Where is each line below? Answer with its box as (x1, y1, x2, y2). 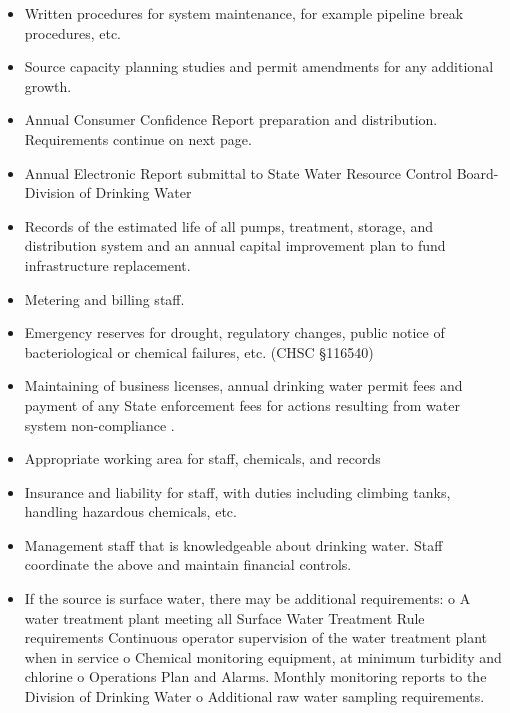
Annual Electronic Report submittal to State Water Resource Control (24, 162, 452, 183)
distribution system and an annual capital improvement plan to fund (24, 235, 446, 256)
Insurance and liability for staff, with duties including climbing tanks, (24, 481, 451, 502)
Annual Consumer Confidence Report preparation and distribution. (24, 109, 438, 130)
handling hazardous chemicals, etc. (24, 501, 237, 522)
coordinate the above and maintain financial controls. (24, 554, 352, 575)
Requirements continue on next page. (24, 128, 252, 149)
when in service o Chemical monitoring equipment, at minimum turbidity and (24, 646, 502, 667)
